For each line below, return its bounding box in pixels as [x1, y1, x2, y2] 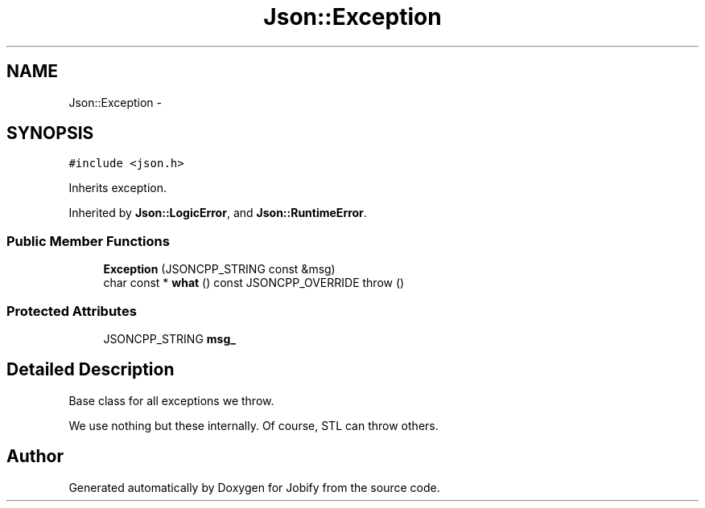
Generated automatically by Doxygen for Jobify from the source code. [68, 480, 440, 494]
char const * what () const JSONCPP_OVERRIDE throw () [103, 276, 405, 290]
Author [6, 446, 64, 467]
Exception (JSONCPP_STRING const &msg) [103, 262, 336, 277]
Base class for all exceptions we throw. [68, 393, 274, 408]
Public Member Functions [6, 232, 170, 249]
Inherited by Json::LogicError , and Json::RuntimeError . [68, 206, 367, 220]
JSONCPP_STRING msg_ [103, 331, 236, 346]
